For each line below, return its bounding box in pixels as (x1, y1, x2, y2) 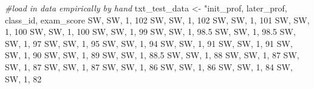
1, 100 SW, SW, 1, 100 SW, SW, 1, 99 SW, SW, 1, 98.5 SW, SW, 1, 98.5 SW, (5, 25, 296, 38)
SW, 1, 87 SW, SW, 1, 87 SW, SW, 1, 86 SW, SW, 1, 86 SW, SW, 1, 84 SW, (5, 60, 293, 73)
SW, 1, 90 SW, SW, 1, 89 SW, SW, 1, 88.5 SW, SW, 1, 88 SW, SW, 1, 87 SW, (5, 49, 299, 61)
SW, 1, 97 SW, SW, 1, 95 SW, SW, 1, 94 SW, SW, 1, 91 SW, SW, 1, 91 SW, (5, 37, 293, 49)
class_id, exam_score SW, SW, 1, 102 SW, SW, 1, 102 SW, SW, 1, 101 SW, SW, (5, 13, 310, 26)
